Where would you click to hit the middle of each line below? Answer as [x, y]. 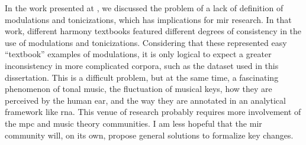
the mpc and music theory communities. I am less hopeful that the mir [133, 123]
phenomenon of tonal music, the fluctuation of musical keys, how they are [138, 89]
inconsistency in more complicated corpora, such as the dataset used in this [142, 65]
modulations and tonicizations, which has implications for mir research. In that [148, 19]
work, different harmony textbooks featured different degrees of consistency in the [153, 31]
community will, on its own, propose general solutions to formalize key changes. [149, 135]
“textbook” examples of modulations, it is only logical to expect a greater [138, 54]
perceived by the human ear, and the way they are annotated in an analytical [145, 100]
